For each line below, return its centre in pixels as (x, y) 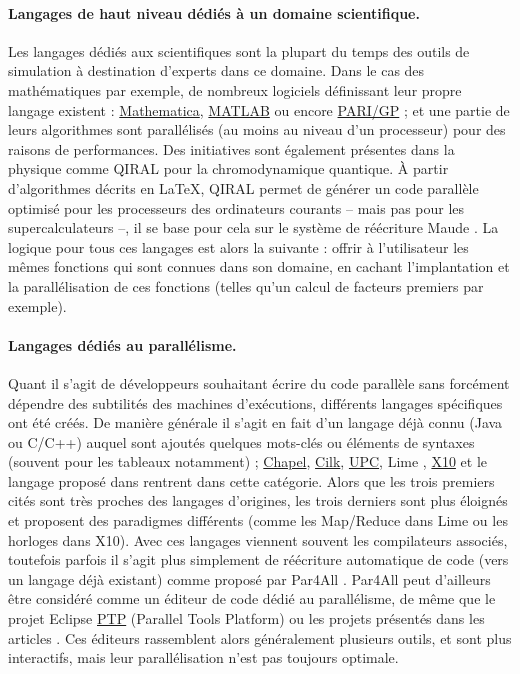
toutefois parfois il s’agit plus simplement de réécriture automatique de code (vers (258, 559)
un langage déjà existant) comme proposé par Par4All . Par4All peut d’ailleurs (249, 578)
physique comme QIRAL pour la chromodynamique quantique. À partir (228, 168)
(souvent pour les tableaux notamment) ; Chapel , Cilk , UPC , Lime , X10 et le (248, 461)
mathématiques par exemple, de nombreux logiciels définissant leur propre (235, 89)
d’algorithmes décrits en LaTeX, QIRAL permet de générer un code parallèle (243, 187)
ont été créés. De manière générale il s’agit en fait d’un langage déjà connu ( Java (255, 422)
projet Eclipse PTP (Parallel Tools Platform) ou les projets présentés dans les (246, 618)
